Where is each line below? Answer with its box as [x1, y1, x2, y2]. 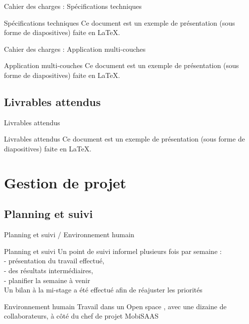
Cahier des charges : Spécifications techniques [4, 1, 142, 11]
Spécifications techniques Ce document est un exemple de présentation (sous [4, 17, 235, 28]
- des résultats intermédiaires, [4, 265, 93, 275]
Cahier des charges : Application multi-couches [4, 43, 146, 54]
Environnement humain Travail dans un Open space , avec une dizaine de [4, 301, 227, 311]
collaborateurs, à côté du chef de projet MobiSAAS [4, 311, 159, 321]
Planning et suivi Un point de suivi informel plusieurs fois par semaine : [4, 246, 222, 256]
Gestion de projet [4, 172, 126, 192]
